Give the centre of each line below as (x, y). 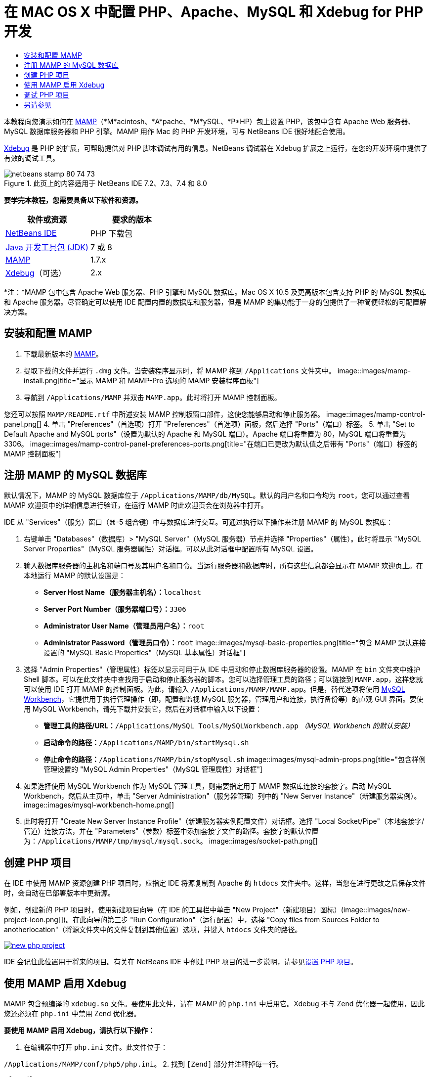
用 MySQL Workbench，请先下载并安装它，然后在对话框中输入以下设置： (143, 709)
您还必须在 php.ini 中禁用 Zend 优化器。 (72, 1014)
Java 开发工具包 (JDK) (47, 247)
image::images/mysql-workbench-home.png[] (99, 805)
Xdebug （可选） (36, 273)
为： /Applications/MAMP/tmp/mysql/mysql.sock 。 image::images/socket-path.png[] (171, 841)
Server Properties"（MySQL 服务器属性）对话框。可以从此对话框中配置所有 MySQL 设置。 (171, 549)
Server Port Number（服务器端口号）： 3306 (115, 609)
